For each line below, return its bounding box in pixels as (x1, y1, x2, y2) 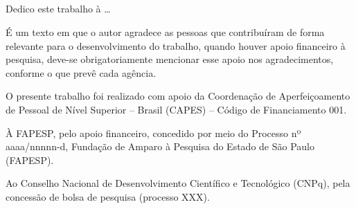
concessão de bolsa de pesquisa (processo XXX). (6, 189, 210, 203)
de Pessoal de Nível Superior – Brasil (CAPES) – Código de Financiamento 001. (6, 102, 347, 116)
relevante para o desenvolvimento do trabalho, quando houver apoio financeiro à (6, 38, 346, 53)
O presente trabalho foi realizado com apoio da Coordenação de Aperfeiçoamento (6, 89, 350, 103)
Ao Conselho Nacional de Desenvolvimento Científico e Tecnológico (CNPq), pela (6, 176, 350, 190)
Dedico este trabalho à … (6, 1, 111, 16)
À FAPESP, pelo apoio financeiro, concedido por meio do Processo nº (6, 125, 301, 140)
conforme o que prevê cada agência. (6, 65, 157, 80)
